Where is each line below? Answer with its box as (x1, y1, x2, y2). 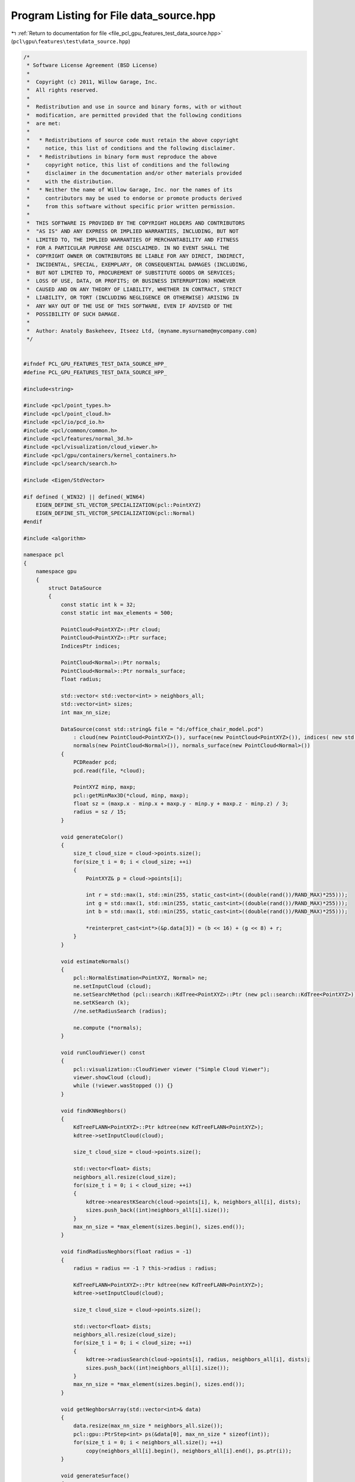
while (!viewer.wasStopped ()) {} (73, 1082, 174, 1089)
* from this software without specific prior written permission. (27, 203, 236, 210)
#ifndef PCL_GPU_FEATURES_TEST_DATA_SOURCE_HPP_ (23, 360, 167, 368)
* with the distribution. (27, 178, 115, 185)
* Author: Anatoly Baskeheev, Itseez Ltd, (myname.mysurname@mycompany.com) (27, 327, 257, 334)
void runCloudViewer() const (60, 1049, 146, 1056)
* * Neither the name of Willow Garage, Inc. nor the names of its (27, 187, 233, 193)
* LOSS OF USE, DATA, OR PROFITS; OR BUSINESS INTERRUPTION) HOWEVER (27, 277, 236, 285)
